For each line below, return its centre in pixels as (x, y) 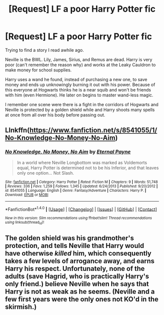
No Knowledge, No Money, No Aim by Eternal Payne (68, 152)
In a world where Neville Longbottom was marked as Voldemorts (82, 162)
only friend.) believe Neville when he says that (77, 284)
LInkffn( (18, 130)
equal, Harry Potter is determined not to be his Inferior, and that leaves (88, 168)
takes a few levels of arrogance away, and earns (80, 261)
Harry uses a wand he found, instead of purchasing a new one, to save (76, 79)
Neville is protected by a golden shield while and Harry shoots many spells (80, 110)
